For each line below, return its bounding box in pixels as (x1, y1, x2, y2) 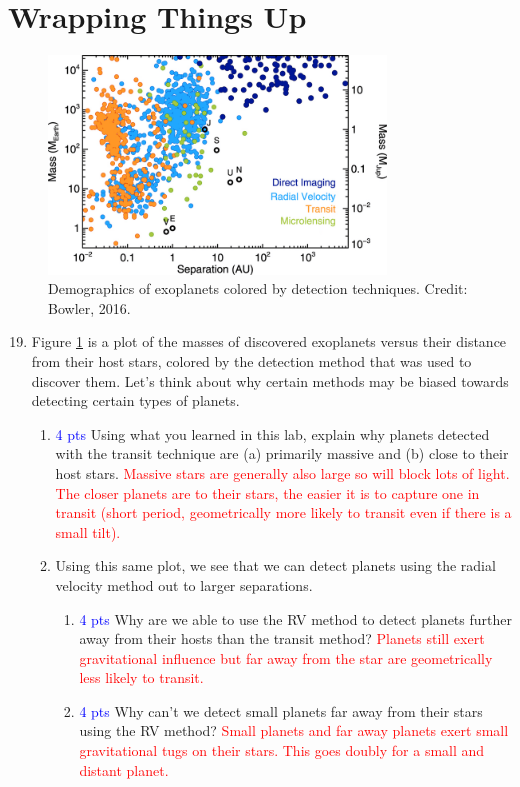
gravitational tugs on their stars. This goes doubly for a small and (79, 740, 485, 761)
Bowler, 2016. (48, 297, 131, 318)
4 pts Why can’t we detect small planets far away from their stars (79, 700, 483, 721)
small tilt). (55, 521, 121, 542)
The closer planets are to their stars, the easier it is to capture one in (55, 482, 480, 503)
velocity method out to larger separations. (55, 574, 313, 595)
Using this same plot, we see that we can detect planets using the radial (55, 555, 496, 576)
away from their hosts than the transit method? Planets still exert (79, 628, 485, 649)
